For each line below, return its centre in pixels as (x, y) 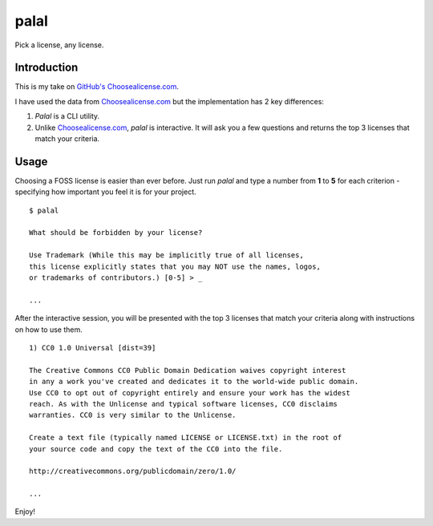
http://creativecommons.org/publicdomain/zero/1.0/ (133, 471)
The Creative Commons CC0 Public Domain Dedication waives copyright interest (188, 370)
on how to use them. (49, 330)
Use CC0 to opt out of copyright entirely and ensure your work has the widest (190, 392)
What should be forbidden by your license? (116, 233)
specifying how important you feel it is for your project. (105, 192)
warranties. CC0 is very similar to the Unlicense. (133, 415)
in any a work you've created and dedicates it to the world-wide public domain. (194, 382)
